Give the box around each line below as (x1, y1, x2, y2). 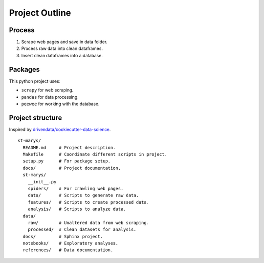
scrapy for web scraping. (21, 87, 74, 93)
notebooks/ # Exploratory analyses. (22, 241, 118, 246)
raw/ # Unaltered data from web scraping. (27, 220, 149, 225)
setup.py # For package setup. (22, 158, 111, 164)
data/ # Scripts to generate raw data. (27, 193, 139, 198)
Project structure (9, 113, 62, 122)
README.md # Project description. (22, 145, 116, 150)
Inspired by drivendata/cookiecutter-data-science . (9, 126, 111, 132)
